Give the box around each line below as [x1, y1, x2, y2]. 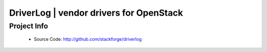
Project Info [9, 22, 48, 30]
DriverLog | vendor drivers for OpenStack [9, 7, 183, 18]
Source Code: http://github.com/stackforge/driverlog [34, 36, 142, 42]
